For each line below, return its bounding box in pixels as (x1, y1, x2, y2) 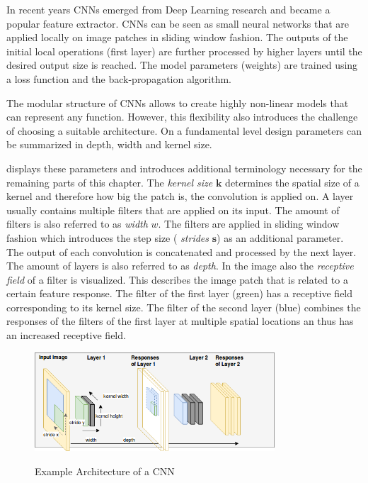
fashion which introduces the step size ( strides (6, 230, 209, 245)
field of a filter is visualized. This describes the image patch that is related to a (6, 272, 348, 287)
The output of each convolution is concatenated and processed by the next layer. (6, 244, 357, 259)
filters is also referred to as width (6, 216, 148, 231)
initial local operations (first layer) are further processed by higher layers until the (6, 43, 362, 58)
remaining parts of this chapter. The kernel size (6, 174, 213, 189)
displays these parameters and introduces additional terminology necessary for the (6, 160, 362, 175)
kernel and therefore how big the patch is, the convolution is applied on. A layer (6, 189, 354, 204)
